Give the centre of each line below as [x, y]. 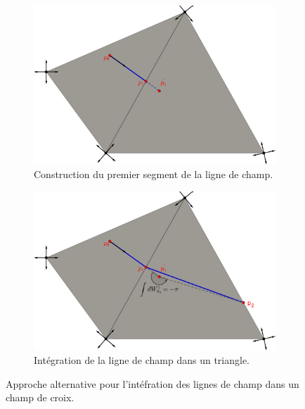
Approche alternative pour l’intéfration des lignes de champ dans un [152, 383]
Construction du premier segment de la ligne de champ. [154, 174]
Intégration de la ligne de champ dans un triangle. [142, 360]
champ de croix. [40, 397]
